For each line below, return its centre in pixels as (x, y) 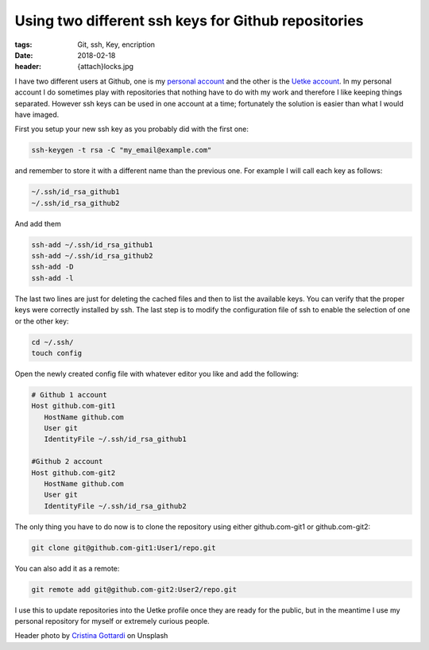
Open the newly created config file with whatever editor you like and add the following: (157, 373)
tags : (23, 44)
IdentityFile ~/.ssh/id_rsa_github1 (115, 439)
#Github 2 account (67, 462)
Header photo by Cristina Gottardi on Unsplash (91, 636)
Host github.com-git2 (73, 472)
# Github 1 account (69, 395)
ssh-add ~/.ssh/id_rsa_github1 (93, 245)
